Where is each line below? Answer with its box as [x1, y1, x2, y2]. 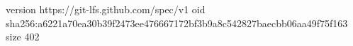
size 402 [6, 29, 40, 44]
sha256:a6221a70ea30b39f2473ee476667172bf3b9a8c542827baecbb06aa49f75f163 [6, 15, 348, 30]
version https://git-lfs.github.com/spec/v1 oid [6, 2, 206, 16]
